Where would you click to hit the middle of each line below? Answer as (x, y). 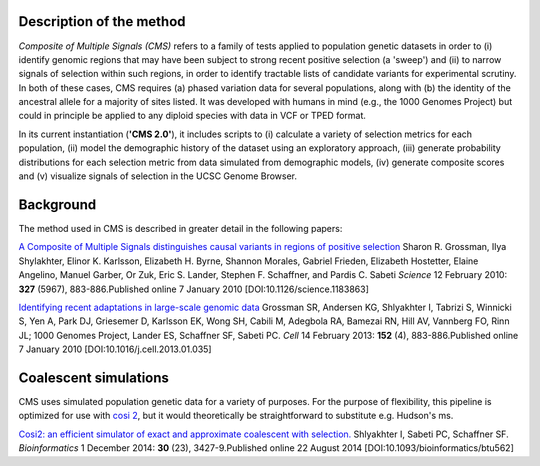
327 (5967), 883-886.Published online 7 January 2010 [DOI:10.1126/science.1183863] (194, 289)
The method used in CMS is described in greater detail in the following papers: (180, 228)
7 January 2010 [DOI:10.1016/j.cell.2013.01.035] (115, 349)
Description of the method (102, 21)
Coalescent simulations (94, 377)
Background (57, 204)
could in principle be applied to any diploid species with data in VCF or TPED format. (192, 116)
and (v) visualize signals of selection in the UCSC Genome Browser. (158, 176)
